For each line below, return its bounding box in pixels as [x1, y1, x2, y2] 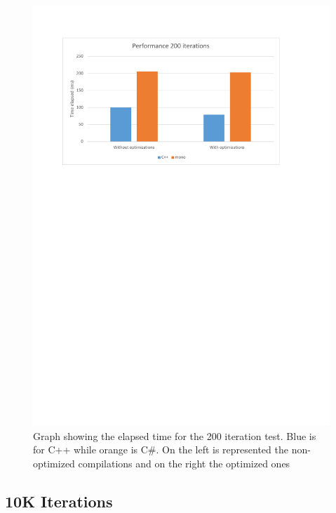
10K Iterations [5, 490, 113, 512]
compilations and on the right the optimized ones [78, 455, 290, 470]
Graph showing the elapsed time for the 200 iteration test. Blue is [33, 428, 316, 443]
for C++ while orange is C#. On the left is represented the [33, 442, 288, 457]
